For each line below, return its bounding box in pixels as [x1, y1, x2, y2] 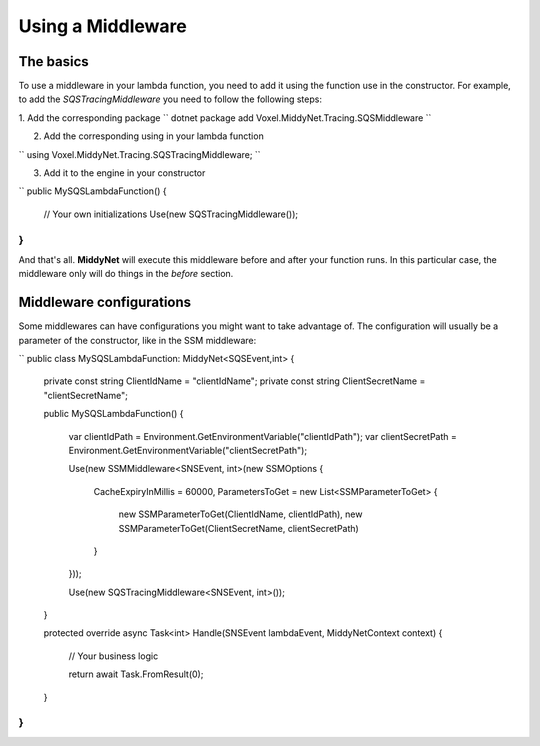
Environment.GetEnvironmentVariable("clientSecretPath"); [68, 444, 308, 456]
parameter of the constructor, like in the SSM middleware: [18, 334, 257, 346]
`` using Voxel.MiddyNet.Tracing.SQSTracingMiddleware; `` [18, 148, 261, 160]
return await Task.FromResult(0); [68, 668, 204, 680]
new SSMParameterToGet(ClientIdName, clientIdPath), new [118, 508, 363, 520]
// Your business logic [68, 650, 159, 662]
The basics [18, 53, 89, 70]
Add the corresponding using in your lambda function [43, 130, 264, 142]
